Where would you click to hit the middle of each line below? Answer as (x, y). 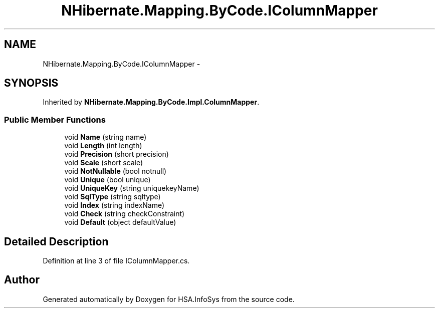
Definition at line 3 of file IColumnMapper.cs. (116, 261)
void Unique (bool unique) (107, 180)
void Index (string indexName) (115, 205)
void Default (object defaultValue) (120, 222)
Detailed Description (56, 241)
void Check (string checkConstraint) (125, 214)
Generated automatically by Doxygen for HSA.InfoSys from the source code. (169, 299)
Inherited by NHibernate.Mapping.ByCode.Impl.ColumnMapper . (151, 102)
